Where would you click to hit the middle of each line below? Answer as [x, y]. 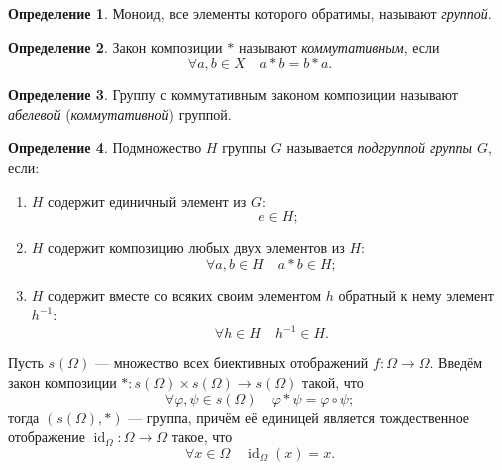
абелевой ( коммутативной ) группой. [120, 113]
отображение [46, 436]
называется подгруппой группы [379, 147]
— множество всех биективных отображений [232, 362]
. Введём [456, 362]
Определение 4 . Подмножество [105, 147]
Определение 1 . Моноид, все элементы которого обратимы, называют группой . [250, 13]
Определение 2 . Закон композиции [115, 46]
